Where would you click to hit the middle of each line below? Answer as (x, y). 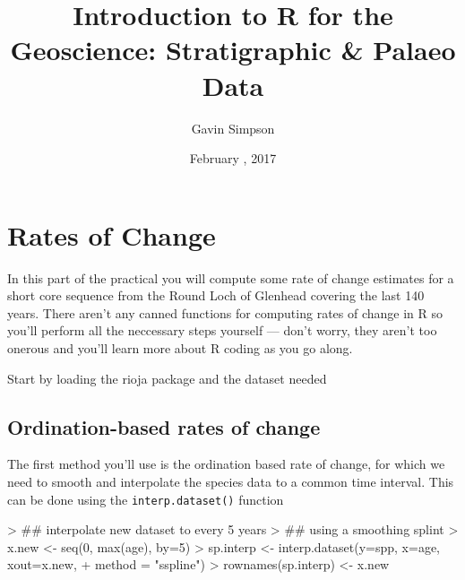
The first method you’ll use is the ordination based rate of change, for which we (226, 464)
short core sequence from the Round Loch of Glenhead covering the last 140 (216, 295)
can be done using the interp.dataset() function (146, 499)
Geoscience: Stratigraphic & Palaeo (233, 50)
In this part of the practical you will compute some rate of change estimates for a (231, 277)
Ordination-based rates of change (164, 426)
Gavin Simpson (233, 128)
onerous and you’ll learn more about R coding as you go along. (180, 348)
